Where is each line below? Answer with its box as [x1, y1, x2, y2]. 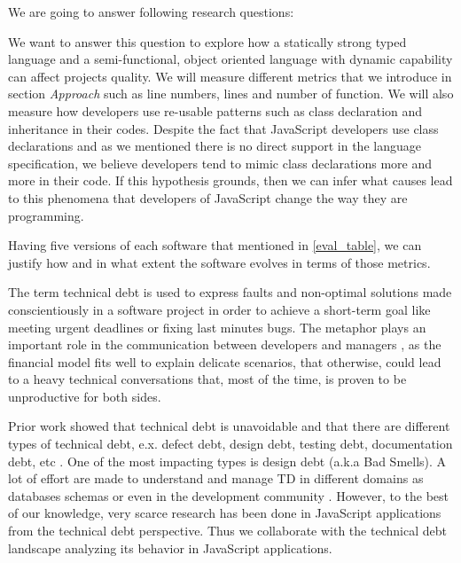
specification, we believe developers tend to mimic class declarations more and [8, 153, 433, 172]
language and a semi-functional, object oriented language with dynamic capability [8, 50, 453, 68]
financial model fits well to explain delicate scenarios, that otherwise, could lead [8, 352, 441, 371]
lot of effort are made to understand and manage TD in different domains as [8, 469, 424, 488]
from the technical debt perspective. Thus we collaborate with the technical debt [8, 521, 447, 540]
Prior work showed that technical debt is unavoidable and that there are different [8, 417, 450, 435]
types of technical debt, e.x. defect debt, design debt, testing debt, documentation [8, 434, 453, 453]
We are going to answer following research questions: [8, 3, 294, 20]
